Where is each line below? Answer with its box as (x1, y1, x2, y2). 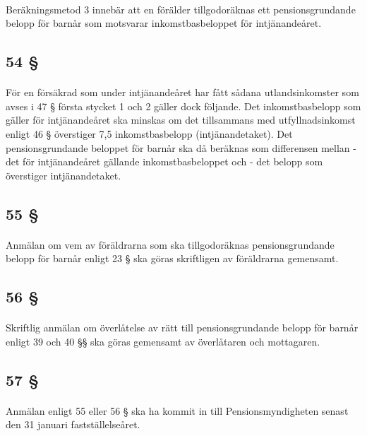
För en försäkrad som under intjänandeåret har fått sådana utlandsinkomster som (6, 85, 359, 100)
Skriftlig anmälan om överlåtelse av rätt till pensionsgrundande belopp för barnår (6, 320, 359, 335)
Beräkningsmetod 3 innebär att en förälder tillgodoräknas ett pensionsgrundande (6, 1, 356, 16)
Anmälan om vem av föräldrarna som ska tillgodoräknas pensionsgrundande (6, 237, 335, 252)
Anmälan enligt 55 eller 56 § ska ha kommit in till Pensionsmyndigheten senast (6, 403, 349, 418)
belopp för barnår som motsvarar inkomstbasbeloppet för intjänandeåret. (6, 16, 322, 30)
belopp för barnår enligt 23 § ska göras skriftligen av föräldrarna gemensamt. (6, 251, 339, 266)
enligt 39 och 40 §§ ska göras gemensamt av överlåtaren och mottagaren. (6, 334, 320, 348)
